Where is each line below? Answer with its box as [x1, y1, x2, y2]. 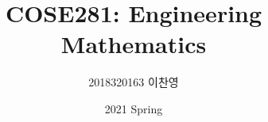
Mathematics [60, 28, 207, 60]
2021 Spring [104, 100, 163, 116]
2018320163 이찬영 [88, 74, 179, 90]
